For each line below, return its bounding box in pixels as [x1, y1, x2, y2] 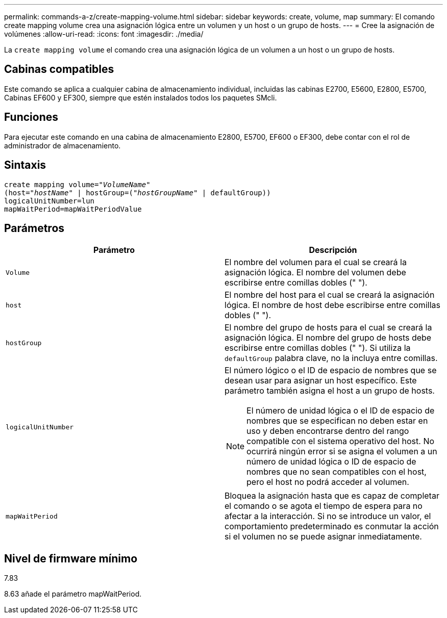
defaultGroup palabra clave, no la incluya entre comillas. [225, 353, 438, 364]
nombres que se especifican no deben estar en [246, 416, 428, 426]
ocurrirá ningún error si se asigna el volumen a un [246, 446, 437, 457]
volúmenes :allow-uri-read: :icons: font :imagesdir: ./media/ [4, 30, 204, 38]
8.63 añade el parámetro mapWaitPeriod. [4, 589, 142, 599]
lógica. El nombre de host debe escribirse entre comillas [225, 300, 440, 311]
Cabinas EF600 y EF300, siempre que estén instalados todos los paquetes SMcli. [4, 93, 277, 102]
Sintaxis [4, 159, 46, 172]
